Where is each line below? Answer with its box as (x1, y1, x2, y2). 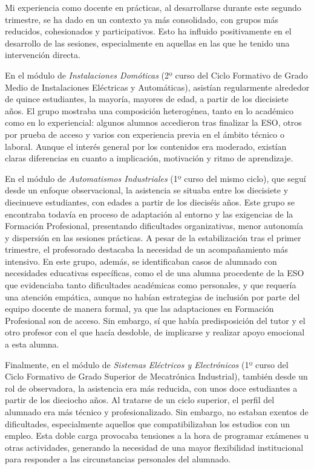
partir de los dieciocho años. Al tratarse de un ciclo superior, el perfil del (5, 393, 275, 406)
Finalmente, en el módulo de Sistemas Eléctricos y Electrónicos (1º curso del (5, 358, 289, 370)
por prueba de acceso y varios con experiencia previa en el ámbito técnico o (5, 128, 284, 140)
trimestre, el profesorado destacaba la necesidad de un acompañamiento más (5, 243, 288, 256)
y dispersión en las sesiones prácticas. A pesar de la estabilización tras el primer (5, 231, 301, 244)
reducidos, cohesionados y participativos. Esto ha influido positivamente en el (5, 25, 292, 37)
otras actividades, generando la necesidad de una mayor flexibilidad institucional (5, 441, 304, 453)
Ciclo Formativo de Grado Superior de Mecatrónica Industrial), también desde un (5, 370, 308, 383)
